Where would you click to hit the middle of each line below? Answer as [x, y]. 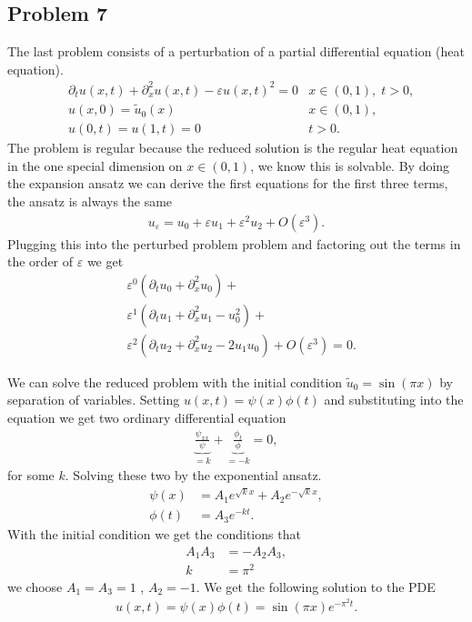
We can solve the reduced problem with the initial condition [175, 381]
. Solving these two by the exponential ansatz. [193, 475]
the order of [40, 261]
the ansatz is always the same [90, 201]
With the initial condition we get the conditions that [154, 534]
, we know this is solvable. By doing [350, 165]
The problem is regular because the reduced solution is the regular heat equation [233, 148]
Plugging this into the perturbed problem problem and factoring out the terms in [234, 243]
